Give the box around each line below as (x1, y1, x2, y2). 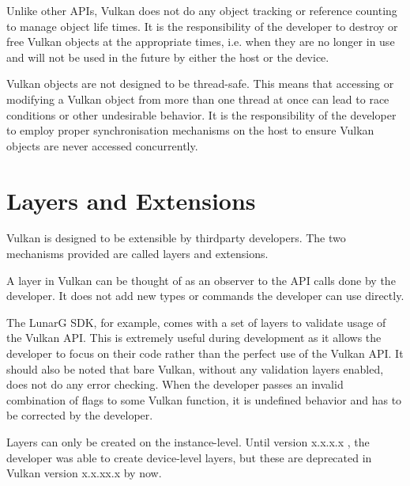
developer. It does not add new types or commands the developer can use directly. (6, 287, 404, 304)
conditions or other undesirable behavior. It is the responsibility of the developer (6, 106, 397, 123)
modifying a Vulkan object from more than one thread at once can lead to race (6, 90, 389, 107)
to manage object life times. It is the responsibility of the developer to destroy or (6, 17, 398, 34)
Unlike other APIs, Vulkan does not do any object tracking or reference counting (6, 2, 397, 18)
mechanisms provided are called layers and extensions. (6, 245, 269, 262)
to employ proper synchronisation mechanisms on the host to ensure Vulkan (6, 122, 374, 139)
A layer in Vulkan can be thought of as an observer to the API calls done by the (6, 271, 396, 288)
